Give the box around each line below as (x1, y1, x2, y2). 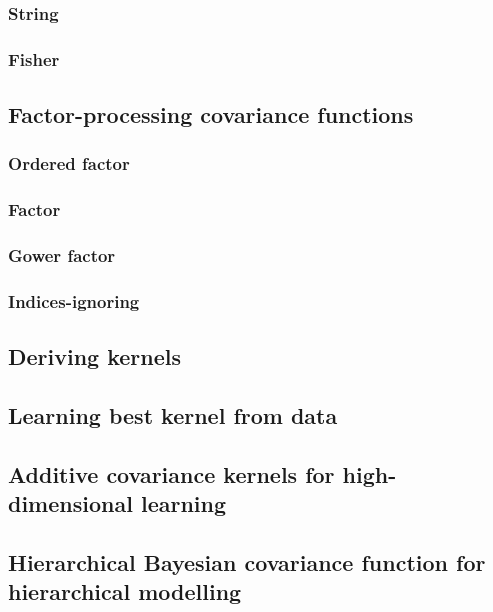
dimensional (8, 488, 133, 519)
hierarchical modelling (8, 576, 242, 607)
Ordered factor (8, 151, 130, 176)
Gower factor (8, 243, 116, 268)
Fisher (8, 46, 60, 71)
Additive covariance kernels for (8, 458, 335, 489)
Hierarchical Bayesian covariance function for (8, 546, 486, 577)
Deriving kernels (8, 341, 182, 372)
